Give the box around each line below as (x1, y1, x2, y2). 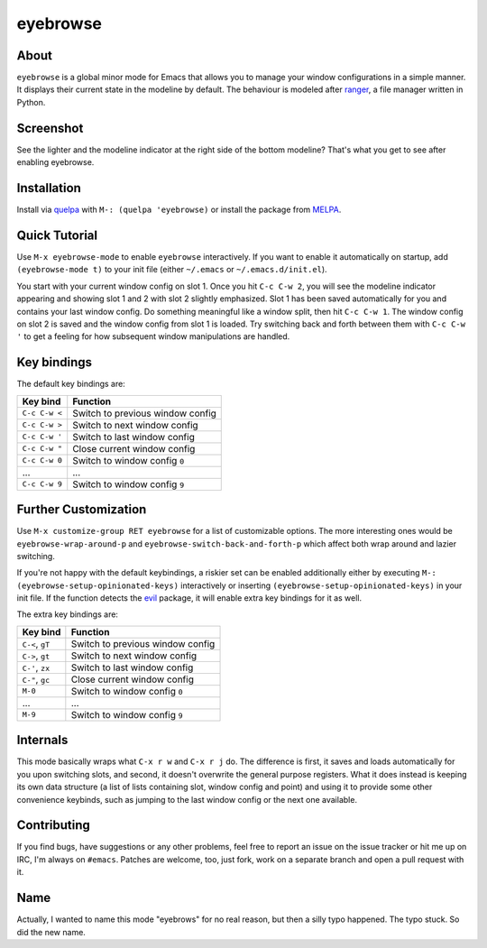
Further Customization (16, 502, 147, 518)
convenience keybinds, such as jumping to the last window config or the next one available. (16, 794, 358, 805)
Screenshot (16, 120, 84, 135)
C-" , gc (22, 673, 50, 686)
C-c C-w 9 (22, 479, 63, 489)
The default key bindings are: (16, 379, 125, 390)
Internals (16, 732, 69, 748)
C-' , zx (22, 661, 50, 674)
